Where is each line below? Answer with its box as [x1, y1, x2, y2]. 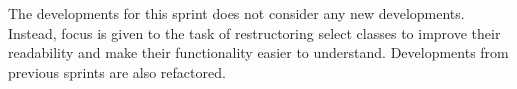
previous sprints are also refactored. [8, 61, 226, 82]
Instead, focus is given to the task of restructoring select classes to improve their [8, 22, 501, 43]
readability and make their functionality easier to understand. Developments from [8, 42, 509, 63]
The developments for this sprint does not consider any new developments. [8, 3, 465, 23]
